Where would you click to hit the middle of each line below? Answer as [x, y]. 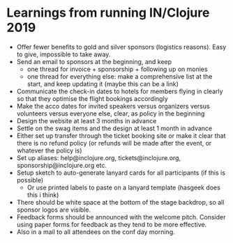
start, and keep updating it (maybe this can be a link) [103, 84]
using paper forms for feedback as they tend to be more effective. [112, 224]
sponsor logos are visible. [54, 210]
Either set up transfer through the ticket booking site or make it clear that [121, 135]
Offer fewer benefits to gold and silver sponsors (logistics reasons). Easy [121, 47]
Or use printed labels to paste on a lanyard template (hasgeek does [123, 187]
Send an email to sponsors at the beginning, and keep [94, 61]
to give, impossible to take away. [63, 54]
